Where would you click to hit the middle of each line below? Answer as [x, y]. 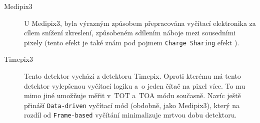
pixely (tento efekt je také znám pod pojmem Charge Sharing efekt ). [132, 42]
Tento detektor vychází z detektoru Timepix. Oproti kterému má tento [132, 76]
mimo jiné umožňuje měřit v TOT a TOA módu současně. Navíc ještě [132, 95]
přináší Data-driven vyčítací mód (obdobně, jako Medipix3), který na [132, 105]
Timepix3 [18, 59]
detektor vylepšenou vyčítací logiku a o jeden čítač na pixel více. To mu [135, 85]
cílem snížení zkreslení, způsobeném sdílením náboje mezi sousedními [130, 33]
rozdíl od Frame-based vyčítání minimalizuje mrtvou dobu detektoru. [130, 115]
